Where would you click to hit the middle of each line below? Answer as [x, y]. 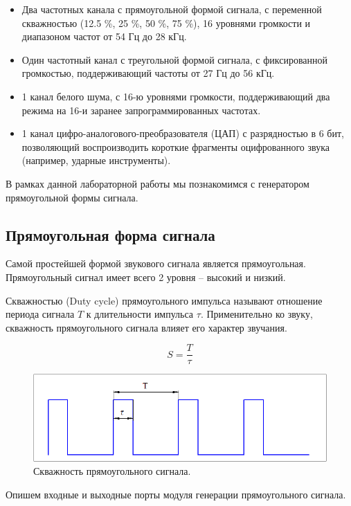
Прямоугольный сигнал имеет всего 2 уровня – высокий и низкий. [146, 277]
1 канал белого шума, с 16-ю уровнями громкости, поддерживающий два [176, 96]
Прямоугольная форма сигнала [110, 234]
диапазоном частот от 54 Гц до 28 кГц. [104, 36]
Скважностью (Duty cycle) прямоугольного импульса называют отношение [164, 300]
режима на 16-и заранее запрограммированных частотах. [141, 110]
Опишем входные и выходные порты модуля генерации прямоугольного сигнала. [176, 494]
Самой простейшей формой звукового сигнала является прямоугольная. [156, 263]
